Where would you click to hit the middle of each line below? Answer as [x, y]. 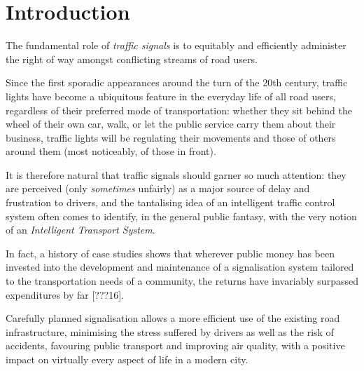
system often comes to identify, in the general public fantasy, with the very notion [181, 216]
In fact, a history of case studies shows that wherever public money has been [170, 253]
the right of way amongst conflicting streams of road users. [132, 59]
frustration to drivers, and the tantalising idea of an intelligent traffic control [170, 202]
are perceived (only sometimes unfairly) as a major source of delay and [158, 188]
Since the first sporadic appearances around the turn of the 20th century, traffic [177, 82]
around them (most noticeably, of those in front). [111, 151]
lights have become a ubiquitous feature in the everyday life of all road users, [171, 96]
